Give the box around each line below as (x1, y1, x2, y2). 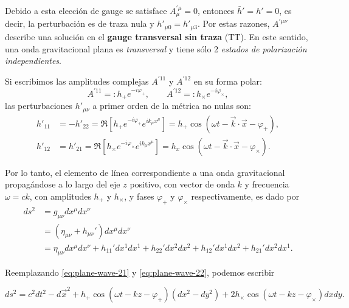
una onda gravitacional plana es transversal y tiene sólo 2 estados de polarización (5, 42, 307, 55)
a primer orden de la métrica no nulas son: (92, 99, 251, 112)
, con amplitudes (29, 189, 91, 202)
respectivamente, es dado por (191, 189, 300, 202)
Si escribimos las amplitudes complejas (5, 74, 149, 87)
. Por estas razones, (198, 17, 270, 30)
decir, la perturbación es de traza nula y (5, 17, 154, 30)
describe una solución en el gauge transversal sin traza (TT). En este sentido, (5, 30, 308, 43)
